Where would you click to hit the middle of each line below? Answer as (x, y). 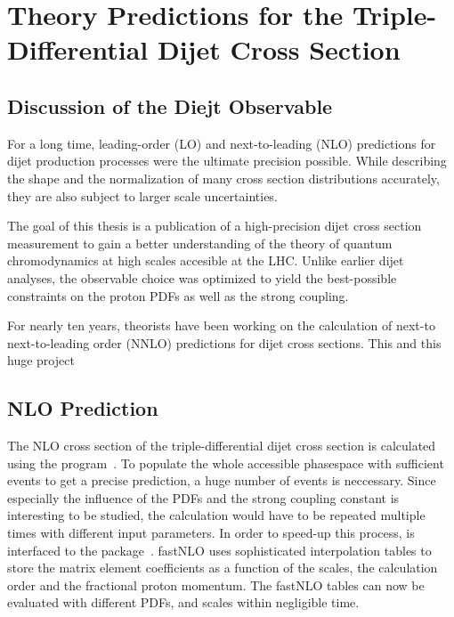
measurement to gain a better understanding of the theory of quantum (200, 243)
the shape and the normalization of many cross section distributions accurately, (223, 178)
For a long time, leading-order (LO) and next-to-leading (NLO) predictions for (222, 143)
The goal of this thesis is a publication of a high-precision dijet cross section (215, 226)
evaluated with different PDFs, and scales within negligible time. (183, 602)
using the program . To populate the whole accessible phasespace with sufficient (226, 463)
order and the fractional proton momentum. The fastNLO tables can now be (216, 585)
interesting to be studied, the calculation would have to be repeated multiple (216, 515)
